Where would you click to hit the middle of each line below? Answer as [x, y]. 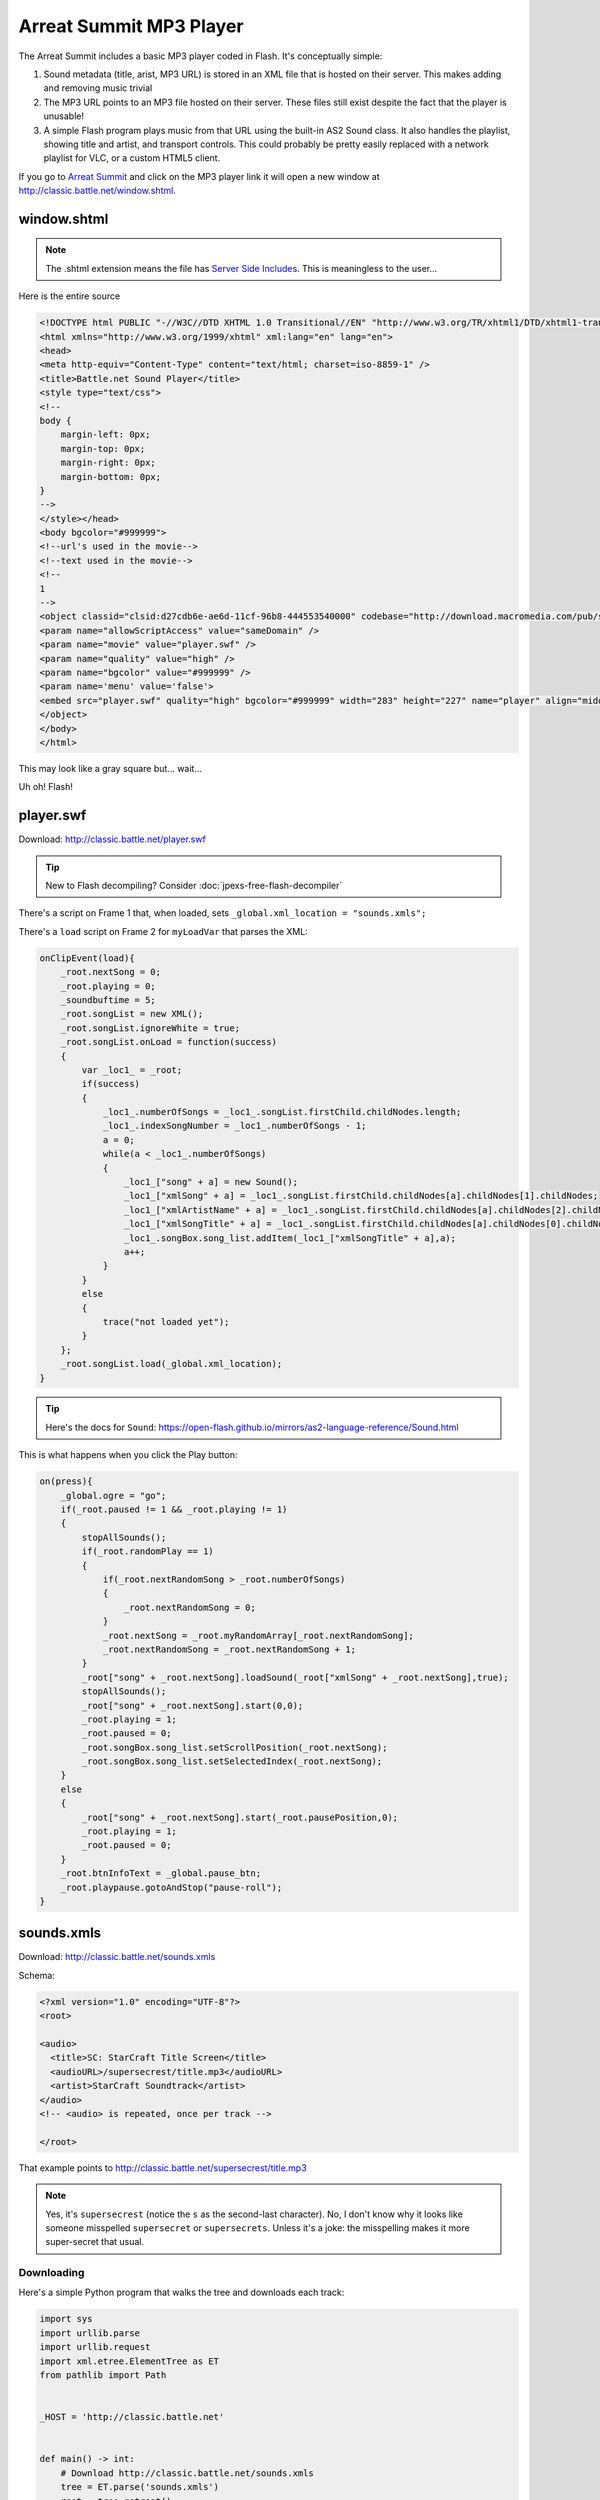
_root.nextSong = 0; [111, 972]
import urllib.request [95, 2347]
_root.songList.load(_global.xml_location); [171, 1364]
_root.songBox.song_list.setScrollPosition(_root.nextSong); [234, 1747]
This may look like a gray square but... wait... [110, 768]
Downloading [51, 2273]
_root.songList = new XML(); [132, 1014]
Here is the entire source [69, 296]
